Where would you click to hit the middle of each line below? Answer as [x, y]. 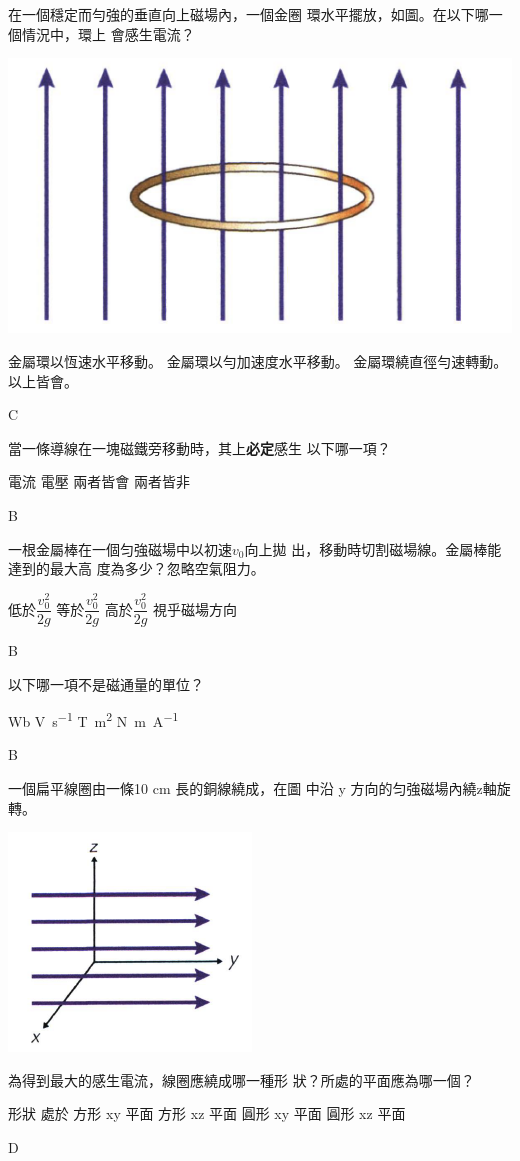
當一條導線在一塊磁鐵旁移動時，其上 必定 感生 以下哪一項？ [199, 447]
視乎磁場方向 [195, 608]
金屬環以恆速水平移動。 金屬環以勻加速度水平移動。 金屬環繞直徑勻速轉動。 [258, 361]
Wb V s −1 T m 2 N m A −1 [93, 719]
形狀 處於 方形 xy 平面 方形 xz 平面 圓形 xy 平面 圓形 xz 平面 [207, 1113]
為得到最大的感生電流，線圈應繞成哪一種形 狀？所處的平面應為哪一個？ [241, 1079]
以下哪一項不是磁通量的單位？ [106, 683]
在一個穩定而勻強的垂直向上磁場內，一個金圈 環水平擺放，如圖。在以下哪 [248, 14]
